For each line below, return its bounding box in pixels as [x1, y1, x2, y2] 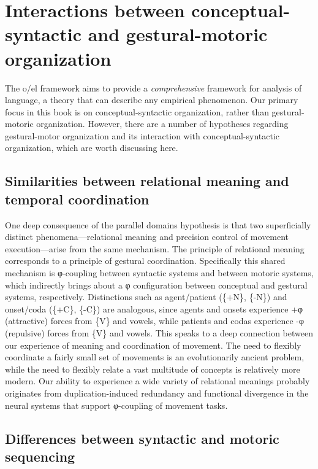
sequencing [5, 446, 75, 465]
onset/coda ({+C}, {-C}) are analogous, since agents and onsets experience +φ [5, 302, 303, 315]
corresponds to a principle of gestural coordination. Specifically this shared [5, 254, 286, 267]
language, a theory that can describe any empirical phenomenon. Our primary [5, 93, 298, 106]
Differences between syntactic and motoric [5, 428, 279, 448]
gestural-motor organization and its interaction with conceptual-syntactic [5, 129, 280, 142]
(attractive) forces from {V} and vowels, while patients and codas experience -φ [5, 314, 304, 327]
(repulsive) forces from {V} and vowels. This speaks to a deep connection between [5, 327, 313, 339]
